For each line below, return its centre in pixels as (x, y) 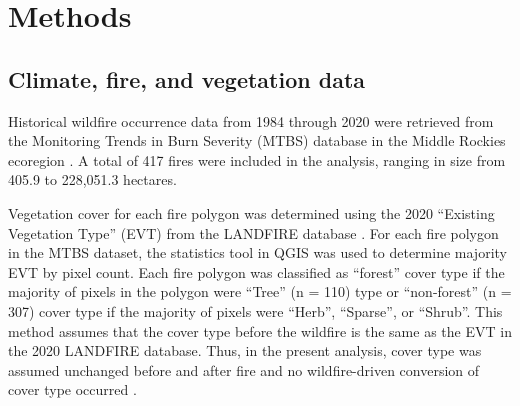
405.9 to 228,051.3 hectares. (92, 179)
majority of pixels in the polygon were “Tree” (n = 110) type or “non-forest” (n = (260, 291)
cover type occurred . (72, 389)
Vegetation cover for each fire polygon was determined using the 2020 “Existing (251, 212)
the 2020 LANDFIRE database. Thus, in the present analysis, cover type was (245, 350)
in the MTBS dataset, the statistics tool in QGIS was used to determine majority (257, 252)
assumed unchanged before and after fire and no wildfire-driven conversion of (244, 369)
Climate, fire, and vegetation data (187, 78)
